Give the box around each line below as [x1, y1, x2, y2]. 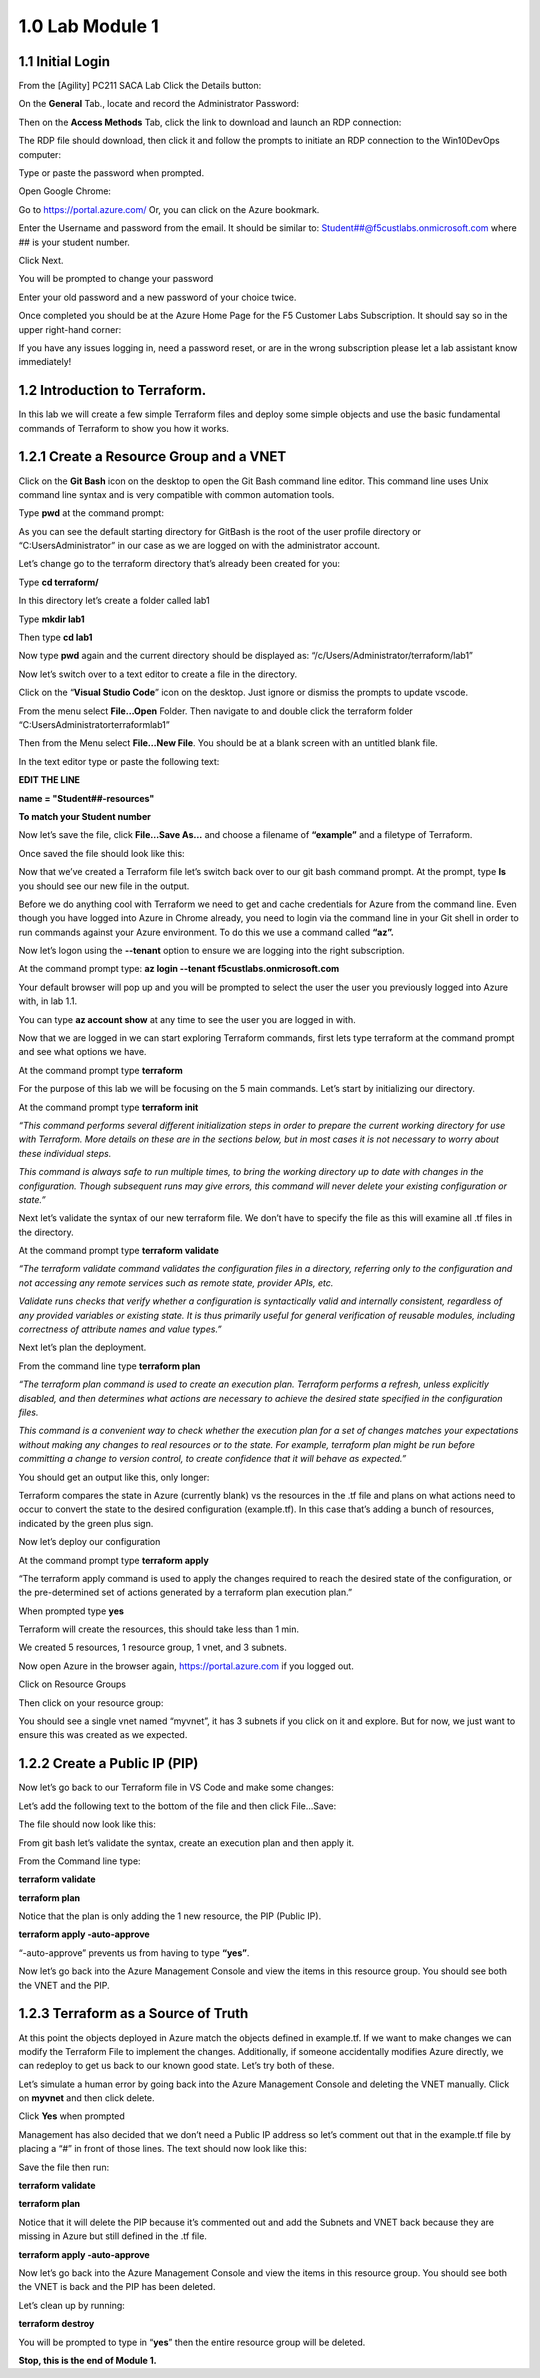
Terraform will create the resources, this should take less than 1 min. [18, 1623, 300, 1635]
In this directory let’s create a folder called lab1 [18, 595, 210, 607]
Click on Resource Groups [18, 1678, 127, 1690]
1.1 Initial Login [18, 53, 110, 70]
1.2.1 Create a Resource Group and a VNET [18, 448, 287, 465]
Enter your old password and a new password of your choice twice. [18, 291, 297, 303]
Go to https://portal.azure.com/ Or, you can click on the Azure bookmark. [18, 203, 320, 215]
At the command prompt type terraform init [18, 1101, 199, 1113]
